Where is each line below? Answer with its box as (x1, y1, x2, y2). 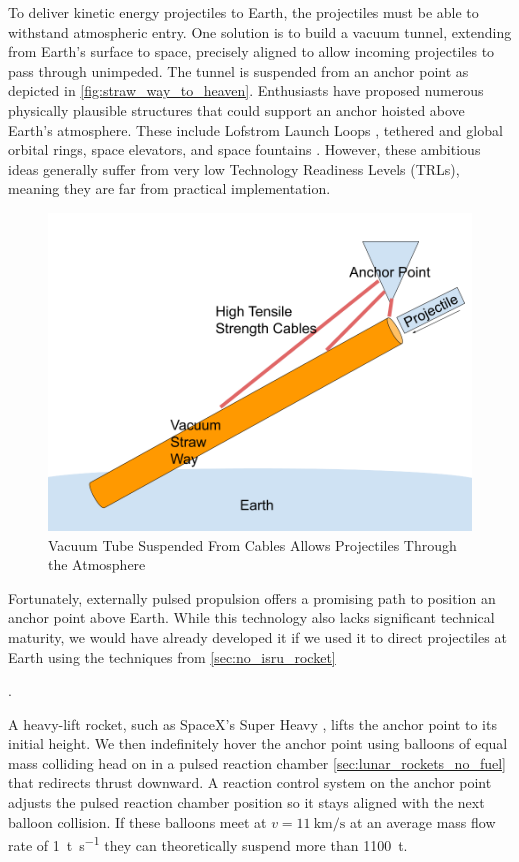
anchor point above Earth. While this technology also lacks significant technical (8, 607, 495, 628)
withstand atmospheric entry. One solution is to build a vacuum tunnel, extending (8, 21, 512, 42)
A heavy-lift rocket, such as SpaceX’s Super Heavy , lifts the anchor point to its (8, 713, 497, 734)
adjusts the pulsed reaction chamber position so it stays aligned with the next (8, 792, 485, 813)
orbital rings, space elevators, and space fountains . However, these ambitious (8, 139, 481, 160)
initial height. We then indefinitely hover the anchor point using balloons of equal (8, 733, 508, 754)
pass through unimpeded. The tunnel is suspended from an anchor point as (8, 60, 469, 81)
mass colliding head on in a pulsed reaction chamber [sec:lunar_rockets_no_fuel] (8, 752, 506, 773)
